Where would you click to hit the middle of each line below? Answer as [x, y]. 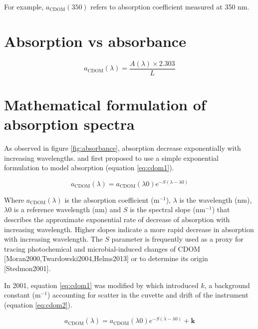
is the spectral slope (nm [168, 209]
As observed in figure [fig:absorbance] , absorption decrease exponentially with [123, 148]
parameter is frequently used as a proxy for [177, 239]
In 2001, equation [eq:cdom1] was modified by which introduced [101, 285]
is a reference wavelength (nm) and [67, 209]
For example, [24, 6]
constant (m [22, 295]
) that [221, 209]
